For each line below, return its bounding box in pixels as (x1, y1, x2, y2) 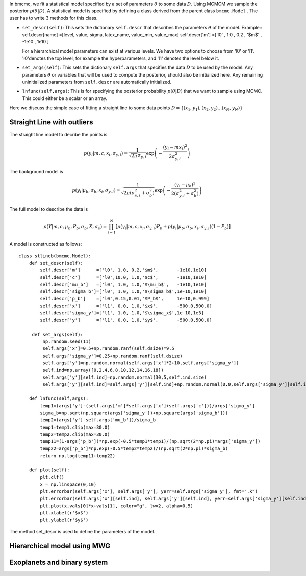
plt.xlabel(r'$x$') (40, 510, 89, 516)
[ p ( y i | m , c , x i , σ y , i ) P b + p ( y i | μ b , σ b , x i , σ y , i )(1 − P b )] (115, 223, 231, 231)
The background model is (9, 168, 63, 174)
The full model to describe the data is (9, 206, 88, 212)
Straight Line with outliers (9, 118, 93, 127)
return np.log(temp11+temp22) (40, 453, 116, 459)
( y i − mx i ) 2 (163, 143, 187, 152)
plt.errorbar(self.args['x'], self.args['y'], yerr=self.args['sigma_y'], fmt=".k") (40, 489, 258, 494)
